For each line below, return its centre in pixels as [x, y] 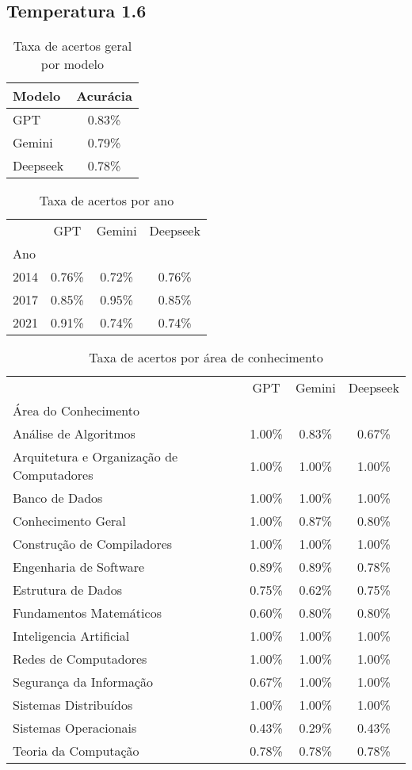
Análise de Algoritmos [74, 434]
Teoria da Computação [76, 751]
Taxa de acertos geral [72, 46]
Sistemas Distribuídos [73, 705]
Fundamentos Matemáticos [87, 613]
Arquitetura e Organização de [95, 457]
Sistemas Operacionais [75, 728]
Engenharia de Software [79, 567]
